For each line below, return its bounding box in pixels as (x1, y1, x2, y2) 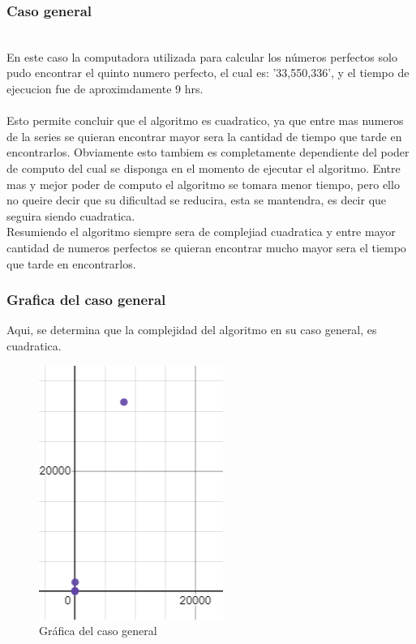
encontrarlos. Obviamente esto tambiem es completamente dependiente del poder (6, 144, 410, 161)
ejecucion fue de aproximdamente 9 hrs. (6, 80, 204, 97)
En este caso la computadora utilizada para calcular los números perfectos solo (6, 48, 397, 65)
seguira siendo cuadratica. (6, 207, 135, 224)
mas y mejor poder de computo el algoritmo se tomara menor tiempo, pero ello (6, 175, 400, 192)
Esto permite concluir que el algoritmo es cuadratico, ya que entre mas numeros (6, 112, 404, 129)
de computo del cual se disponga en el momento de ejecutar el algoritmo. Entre (6, 159, 401, 176)
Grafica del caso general (6, 290, 166, 310)
